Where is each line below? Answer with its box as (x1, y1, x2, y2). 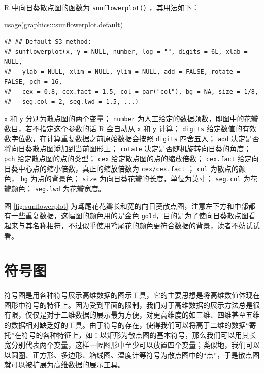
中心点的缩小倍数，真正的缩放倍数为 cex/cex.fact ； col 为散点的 (18, 163, 239, 174)
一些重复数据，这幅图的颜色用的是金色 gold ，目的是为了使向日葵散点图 (11, 210, 249, 221)
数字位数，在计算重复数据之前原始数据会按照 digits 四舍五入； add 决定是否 (4, 133, 260, 144)
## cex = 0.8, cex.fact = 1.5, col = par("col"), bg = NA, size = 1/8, (4, 88, 259, 96)
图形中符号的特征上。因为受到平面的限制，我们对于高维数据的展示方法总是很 (4, 299, 260, 310)
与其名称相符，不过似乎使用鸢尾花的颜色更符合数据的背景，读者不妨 (18, 220, 246, 231)
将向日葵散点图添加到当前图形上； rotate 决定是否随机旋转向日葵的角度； (4, 143, 251, 154)
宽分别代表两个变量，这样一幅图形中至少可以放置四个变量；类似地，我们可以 (4, 339, 260, 350)
